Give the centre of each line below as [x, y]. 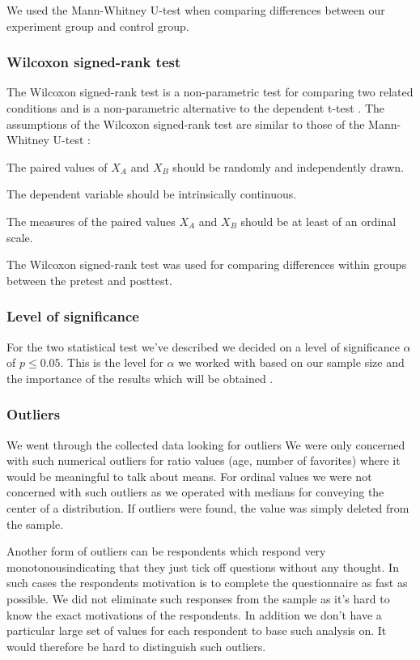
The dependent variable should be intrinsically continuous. [152, 194]
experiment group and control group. [98, 26]
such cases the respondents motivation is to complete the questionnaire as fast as [207, 583]
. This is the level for [112, 362]
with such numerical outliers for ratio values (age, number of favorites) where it [204, 460]
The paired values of [57, 166]
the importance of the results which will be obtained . [140, 378]
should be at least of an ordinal [318, 221]
